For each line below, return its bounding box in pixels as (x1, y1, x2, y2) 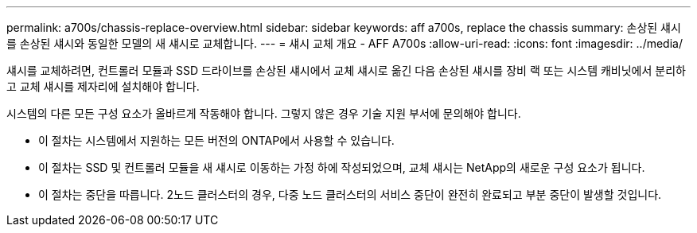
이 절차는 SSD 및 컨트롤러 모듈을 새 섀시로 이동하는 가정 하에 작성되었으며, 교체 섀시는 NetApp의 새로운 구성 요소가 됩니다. (38, 161, 645, 174)
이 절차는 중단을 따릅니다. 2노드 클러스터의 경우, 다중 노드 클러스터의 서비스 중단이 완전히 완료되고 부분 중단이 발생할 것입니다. (38, 188, 662, 201)
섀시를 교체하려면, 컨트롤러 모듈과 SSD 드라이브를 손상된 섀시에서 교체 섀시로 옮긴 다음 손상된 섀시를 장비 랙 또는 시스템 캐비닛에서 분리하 (6, 64, 686, 77)
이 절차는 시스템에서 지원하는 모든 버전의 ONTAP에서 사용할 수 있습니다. (38, 134, 395, 147)
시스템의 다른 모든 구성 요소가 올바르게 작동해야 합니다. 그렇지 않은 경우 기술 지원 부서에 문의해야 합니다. (6, 107, 521, 120)
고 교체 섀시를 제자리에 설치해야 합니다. (6, 80, 200, 93)
